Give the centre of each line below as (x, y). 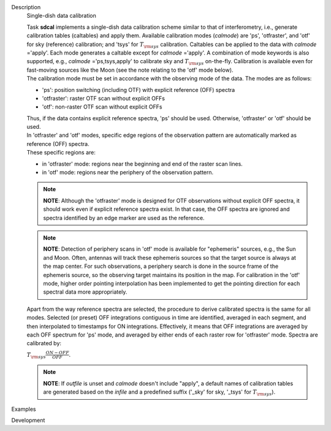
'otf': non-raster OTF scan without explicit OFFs (102, 107)
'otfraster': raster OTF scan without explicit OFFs (104, 98)
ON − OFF (57, 353)
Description (26, 7)
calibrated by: (44, 343)
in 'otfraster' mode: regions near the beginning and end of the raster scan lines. (143, 164)
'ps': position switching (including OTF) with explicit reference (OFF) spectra (139, 90)
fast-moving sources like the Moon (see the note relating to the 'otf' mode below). (130, 70)
